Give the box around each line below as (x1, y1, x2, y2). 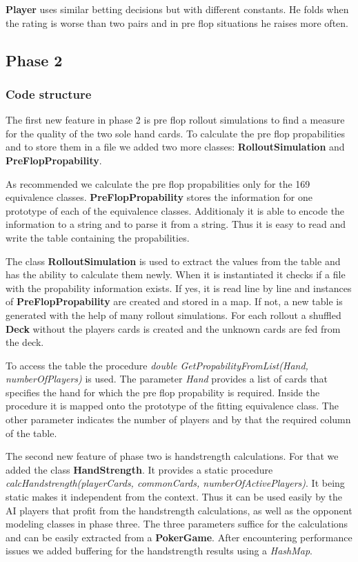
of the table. (6, 425, 57, 440)
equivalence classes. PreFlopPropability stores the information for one (6, 190, 312, 204)
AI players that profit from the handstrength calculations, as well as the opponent (6, 503, 352, 517)
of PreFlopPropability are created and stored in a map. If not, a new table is (6, 294, 343, 309)
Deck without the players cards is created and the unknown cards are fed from (6, 321, 341, 336)
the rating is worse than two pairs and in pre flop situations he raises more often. (6, 15, 348, 30)
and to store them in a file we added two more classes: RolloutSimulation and (6, 139, 345, 154)
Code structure (6, 85, 92, 102)
